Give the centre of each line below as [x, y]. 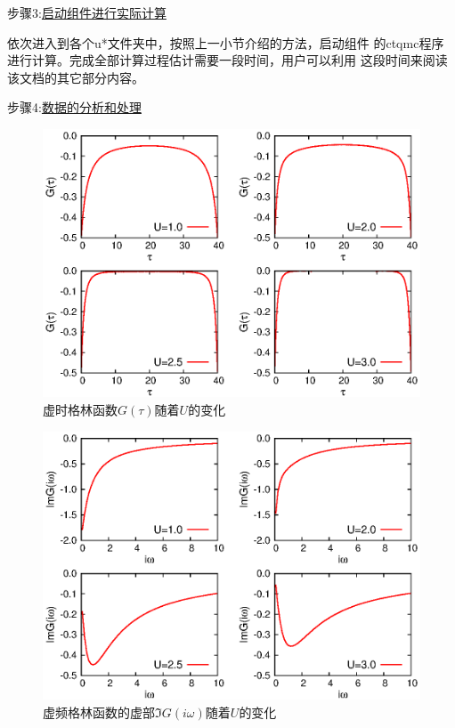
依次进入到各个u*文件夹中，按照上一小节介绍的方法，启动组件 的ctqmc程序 [226, 42]
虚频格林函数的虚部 [99, 712]
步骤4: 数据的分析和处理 [74, 107]
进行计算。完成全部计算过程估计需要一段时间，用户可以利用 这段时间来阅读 [227, 60]
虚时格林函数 [80, 410]
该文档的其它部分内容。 [76, 77]
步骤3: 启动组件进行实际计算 [87, 12]
